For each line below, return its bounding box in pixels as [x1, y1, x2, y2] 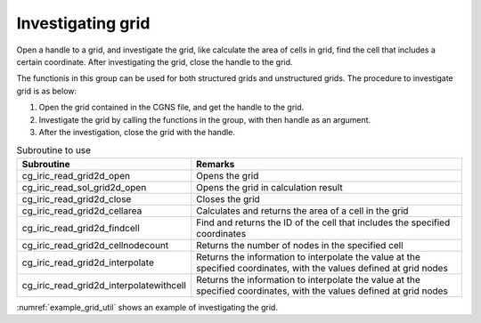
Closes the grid [196, 192, 260, 205]
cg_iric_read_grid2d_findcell [21, 222, 140, 234]
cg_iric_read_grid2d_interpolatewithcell [21, 279, 187, 291]
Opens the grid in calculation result [196, 181, 343, 193]
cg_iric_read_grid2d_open [21, 169, 131, 182]
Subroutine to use [16, 144, 92, 157]
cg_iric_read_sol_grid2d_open [21, 181, 147, 193]
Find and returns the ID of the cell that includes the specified [196, 216, 451, 229]
